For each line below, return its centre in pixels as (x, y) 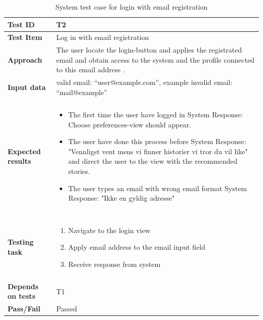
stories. (79, 171)
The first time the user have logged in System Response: (156, 114)
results (19, 161)
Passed (67, 309)
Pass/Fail (24, 309)
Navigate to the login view (109, 230)
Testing (21, 242)
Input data (27, 87)
